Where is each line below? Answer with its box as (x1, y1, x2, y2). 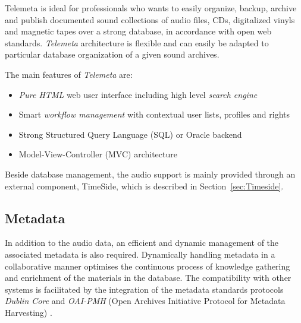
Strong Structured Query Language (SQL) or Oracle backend (18, 128, 242, 140)
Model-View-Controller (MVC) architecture (18, 148, 177, 160)
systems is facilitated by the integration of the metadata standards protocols (5, 283, 284, 295)
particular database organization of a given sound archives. (5, 48, 220, 61)
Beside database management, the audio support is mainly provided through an (5, 167, 296, 180)
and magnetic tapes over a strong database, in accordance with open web (5, 25, 272, 37)
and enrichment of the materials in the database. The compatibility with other (5, 271, 291, 284)
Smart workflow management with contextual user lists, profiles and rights (18, 108, 290, 121)
